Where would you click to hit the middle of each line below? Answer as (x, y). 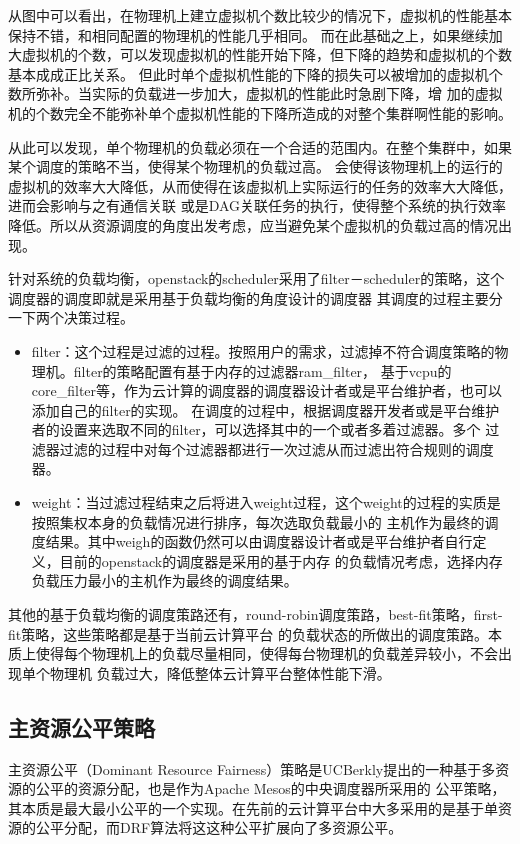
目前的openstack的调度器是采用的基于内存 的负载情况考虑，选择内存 (281, 560)
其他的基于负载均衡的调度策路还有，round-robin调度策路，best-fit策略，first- (255, 614)
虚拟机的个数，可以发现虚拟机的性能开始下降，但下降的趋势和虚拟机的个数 (266, 54)
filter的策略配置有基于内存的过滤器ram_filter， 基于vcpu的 (262, 370)
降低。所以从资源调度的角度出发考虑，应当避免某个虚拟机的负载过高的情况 (253, 224)
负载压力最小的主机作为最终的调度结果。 (164, 580)
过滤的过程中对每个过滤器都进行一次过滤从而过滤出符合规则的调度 (276, 448)
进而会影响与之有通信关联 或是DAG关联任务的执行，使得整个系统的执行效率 (257, 205)
